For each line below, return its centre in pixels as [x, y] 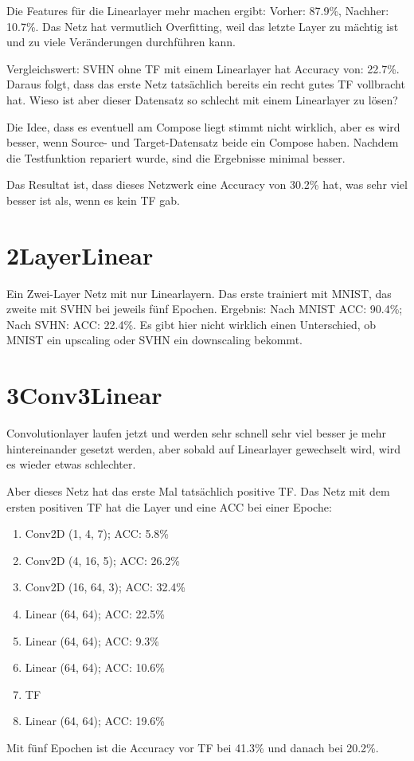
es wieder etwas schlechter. [71, 464]
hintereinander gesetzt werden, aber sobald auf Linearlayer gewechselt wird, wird [204, 448]
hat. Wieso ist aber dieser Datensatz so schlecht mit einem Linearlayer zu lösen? [202, 99]
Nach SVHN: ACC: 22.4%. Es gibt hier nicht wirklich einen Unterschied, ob [191, 324]
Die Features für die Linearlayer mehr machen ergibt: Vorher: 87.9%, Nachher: [198, 10]
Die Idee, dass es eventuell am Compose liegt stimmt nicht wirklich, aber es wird [203, 126]
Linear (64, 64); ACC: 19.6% [95, 721]
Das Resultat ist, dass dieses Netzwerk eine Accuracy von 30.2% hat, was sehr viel [207, 184]
